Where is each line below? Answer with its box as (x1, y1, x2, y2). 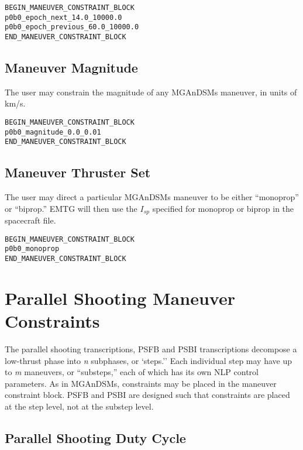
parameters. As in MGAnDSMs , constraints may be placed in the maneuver (5, 377, 277, 389)
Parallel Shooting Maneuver (5, 286, 235, 310)
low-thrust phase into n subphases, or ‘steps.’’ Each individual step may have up (5, 354, 292, 366)
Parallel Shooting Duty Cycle (5, 429, 186, 447)
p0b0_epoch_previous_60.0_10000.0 (5, 23, 139, 32)
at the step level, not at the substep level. (5, 400, 154, 413)
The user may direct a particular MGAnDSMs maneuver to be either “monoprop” (5, 191, 299, 203)
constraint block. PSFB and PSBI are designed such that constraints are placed (5, 389, 290, 401)
